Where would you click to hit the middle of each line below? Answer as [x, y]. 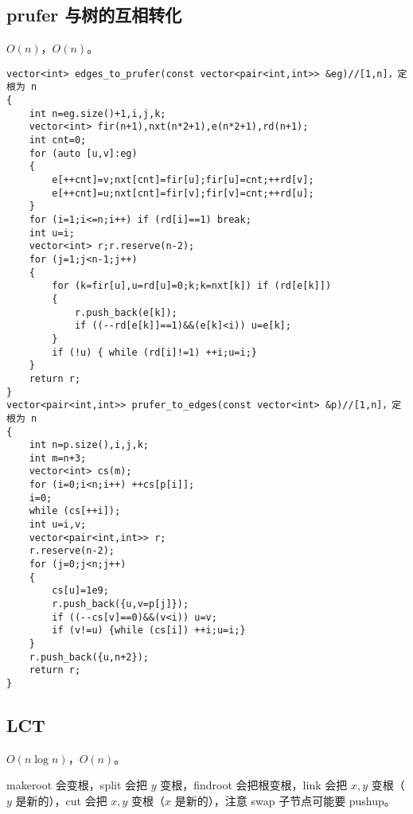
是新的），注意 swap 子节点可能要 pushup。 [285, 801]
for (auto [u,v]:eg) [83, 153]
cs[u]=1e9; [80, 591]
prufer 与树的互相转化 [94, 15]
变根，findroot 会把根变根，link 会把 [254, 785]
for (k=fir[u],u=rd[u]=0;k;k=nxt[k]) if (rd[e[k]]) [192, 286]
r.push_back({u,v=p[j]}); [121, 604]
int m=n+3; [58, 458]
